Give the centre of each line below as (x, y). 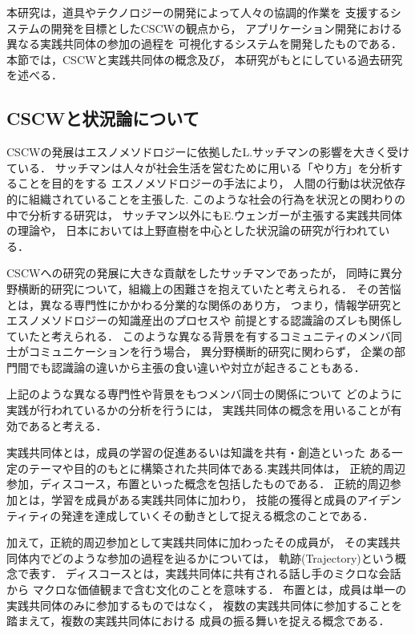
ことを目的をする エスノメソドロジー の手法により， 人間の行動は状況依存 (212, 183)
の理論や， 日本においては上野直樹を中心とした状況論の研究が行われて (193, 230)
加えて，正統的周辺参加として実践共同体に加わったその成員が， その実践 (198, 542)
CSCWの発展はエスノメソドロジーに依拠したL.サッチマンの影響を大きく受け (208, 152)
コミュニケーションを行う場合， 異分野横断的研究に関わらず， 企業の (212, 351)
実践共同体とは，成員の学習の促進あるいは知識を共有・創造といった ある (199, 452)
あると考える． (68, 425)
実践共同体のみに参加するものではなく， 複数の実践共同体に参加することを (205, 605)
